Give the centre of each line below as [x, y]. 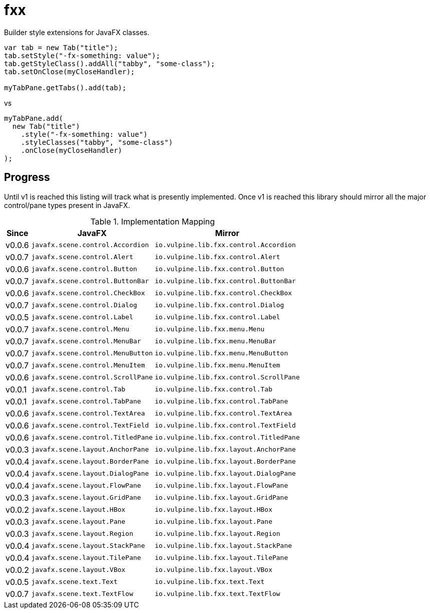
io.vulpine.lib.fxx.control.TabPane [222, 401]
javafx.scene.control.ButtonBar [90, 281]
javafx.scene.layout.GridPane [86, 498]
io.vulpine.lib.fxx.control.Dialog [220, 305]
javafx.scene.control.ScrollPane [92, 377]
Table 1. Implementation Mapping [153, 221]
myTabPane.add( [34, 118]
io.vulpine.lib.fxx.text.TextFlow [218, 594]
